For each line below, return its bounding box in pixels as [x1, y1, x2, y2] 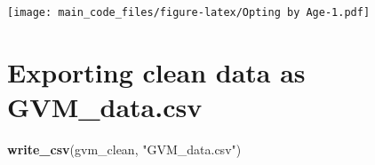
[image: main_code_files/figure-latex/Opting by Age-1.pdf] [7, 6, 371, 19]
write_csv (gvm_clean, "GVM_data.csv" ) [7, 139, 242, 158]
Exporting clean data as [7, 53, 306, 90]
